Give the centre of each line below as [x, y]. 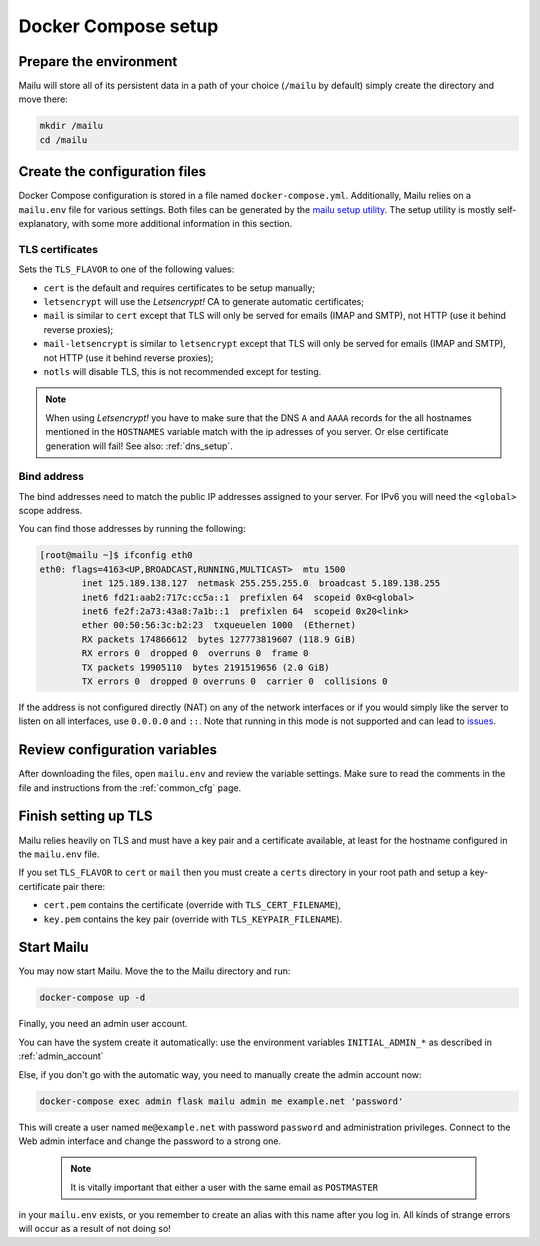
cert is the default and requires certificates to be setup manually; [179, 287]
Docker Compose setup [118, 26]
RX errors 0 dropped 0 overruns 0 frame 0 [195, 653]
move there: [43, 99]
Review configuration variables [117, 750]
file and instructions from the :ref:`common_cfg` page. [130, 787]
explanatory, [44, 224]
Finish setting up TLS [85, 816]
